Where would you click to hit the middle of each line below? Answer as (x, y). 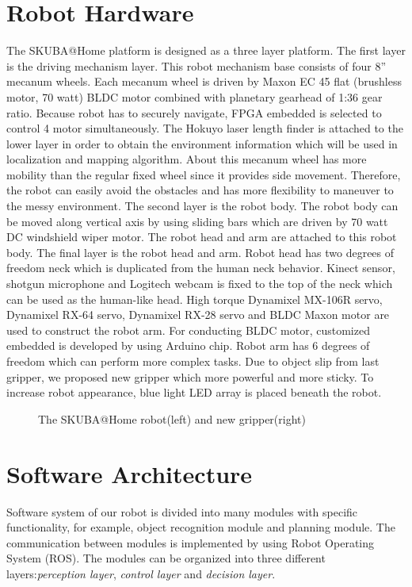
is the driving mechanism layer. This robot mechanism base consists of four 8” (196, 65)
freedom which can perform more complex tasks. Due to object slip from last (193, 361)
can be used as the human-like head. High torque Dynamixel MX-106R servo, (195, 299)
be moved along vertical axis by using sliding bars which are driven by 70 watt (197, 221)
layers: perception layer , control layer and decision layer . (141, 573)
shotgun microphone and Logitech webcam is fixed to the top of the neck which (200, 284)
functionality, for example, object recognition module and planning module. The (201, 527)
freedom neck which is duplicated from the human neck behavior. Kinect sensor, (201, 268)
